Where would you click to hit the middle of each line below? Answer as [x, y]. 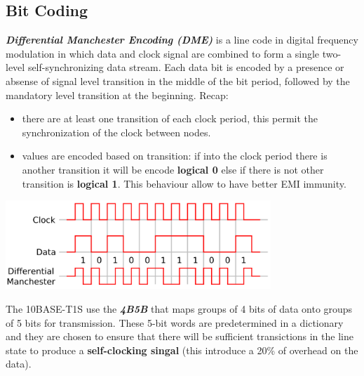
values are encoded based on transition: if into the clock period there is [175, 156]
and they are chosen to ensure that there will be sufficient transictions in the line [180, 336]
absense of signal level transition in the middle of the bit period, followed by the [178, 80]
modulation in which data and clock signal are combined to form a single [163, 53]
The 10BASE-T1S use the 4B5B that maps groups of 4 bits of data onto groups [179, 308]
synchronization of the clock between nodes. [116, 132]
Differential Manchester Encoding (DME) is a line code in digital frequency [182, 40]
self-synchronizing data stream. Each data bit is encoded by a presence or [186, 67]
